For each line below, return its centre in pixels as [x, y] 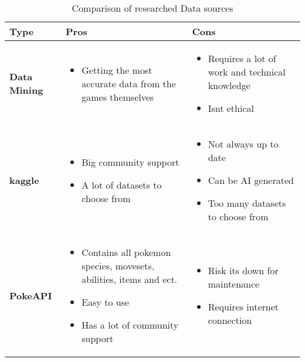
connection [230, 320]
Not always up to [243, 144]
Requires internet [243, 307]
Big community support [131, 162]
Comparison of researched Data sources [152, 8]
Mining [26, 90]
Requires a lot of [242, 58]
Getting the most [117, 70]
